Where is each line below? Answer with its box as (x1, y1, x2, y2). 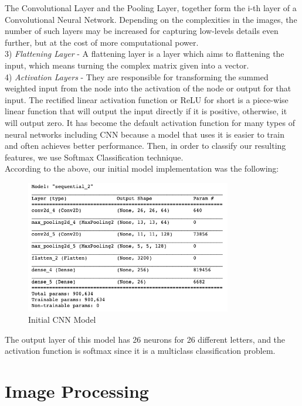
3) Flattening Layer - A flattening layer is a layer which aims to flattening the (5, 47, 284, 60)
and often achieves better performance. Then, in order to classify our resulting (5, 139, 286, 152)
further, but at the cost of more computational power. (5, 36, 199, 48)
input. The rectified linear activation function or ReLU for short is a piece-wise (5, 93, 289, 105)
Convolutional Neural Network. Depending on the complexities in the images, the (5, 13, 297, 25)
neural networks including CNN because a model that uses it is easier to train (5, 128, 284, 140)
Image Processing (5, 379, 149, 403)
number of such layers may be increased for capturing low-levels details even (5, 25, 279, 37)
